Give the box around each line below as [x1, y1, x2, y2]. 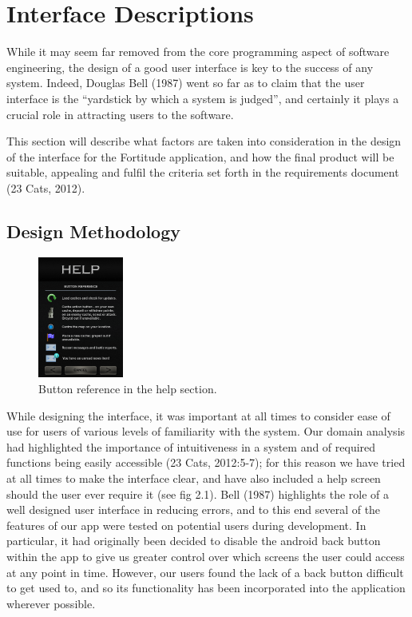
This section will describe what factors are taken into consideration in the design [6, 133, 402, 149]
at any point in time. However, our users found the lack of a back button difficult [6, 563, 404, 580]
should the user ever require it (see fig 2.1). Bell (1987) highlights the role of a [6, 485, 390, 502]
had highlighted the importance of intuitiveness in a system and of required [6, 438, 376, 455]
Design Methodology [6, 218, 181, 243]
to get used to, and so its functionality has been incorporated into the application [6, 579, 406, 596]
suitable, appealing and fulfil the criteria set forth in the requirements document [6, 164, 399, 181]
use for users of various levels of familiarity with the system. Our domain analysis [6, 423, 406, 440]
